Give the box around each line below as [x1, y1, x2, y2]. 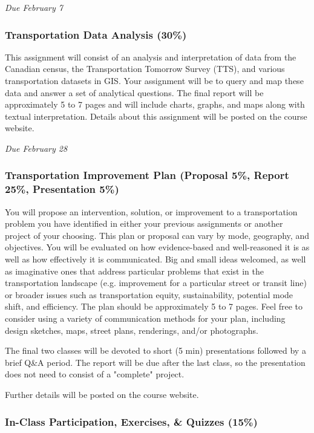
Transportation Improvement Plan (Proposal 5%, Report [5, 168, 289, 183]
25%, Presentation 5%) [5, 181, 119, 197]
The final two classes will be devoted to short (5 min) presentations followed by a [5, 344, 306, 357]
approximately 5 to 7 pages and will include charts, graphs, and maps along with [5, 98, 305, 111]
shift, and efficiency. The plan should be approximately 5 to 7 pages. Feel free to [5, 300, 303, 313]
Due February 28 [5, 142, 68, 154]
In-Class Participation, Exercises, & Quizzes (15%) [5, 414, 258, 429]
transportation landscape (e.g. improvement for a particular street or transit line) [5, 276, 307, 289]
